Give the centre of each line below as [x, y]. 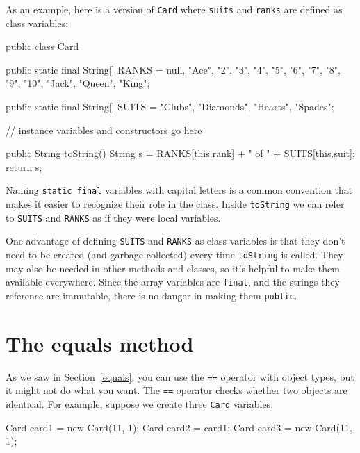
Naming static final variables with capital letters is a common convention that [179, 190]
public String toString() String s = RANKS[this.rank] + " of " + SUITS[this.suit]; [180, 153]
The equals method [100, 343]
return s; [24, 166]
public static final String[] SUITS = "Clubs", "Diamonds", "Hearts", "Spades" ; [170, 107]
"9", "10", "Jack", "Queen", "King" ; [78, 83]
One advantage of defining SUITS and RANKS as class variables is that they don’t [175, 241]
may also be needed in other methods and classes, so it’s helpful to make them [173, 268]
